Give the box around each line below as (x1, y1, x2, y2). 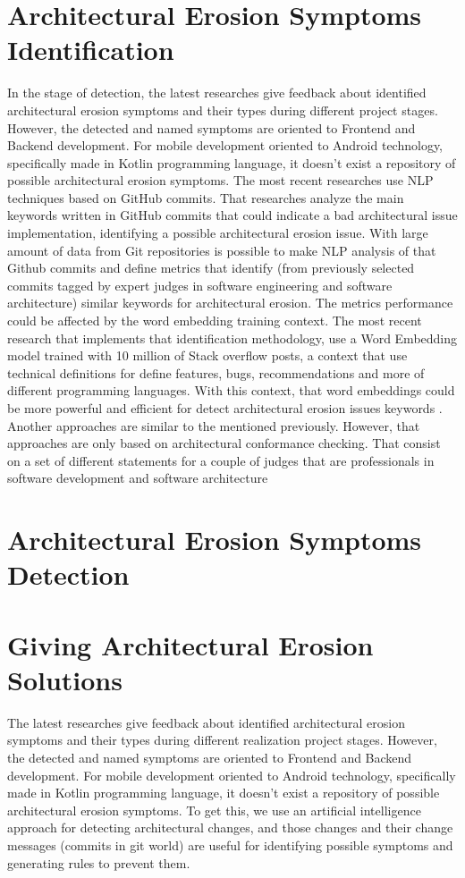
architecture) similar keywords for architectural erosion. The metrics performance (7, 293, 453, 312)
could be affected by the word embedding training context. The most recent (7, 311, 422, 330)
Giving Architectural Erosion (7, 626, 374, 663)
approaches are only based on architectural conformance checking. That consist (7, 434, 441, 452)
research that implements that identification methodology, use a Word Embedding (7, 328, 458, 347)
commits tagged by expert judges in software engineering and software (7, 275, 393, 294)
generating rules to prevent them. (7, 853, 190, 872)
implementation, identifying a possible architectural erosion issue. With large (7, 224, 428, 242)
